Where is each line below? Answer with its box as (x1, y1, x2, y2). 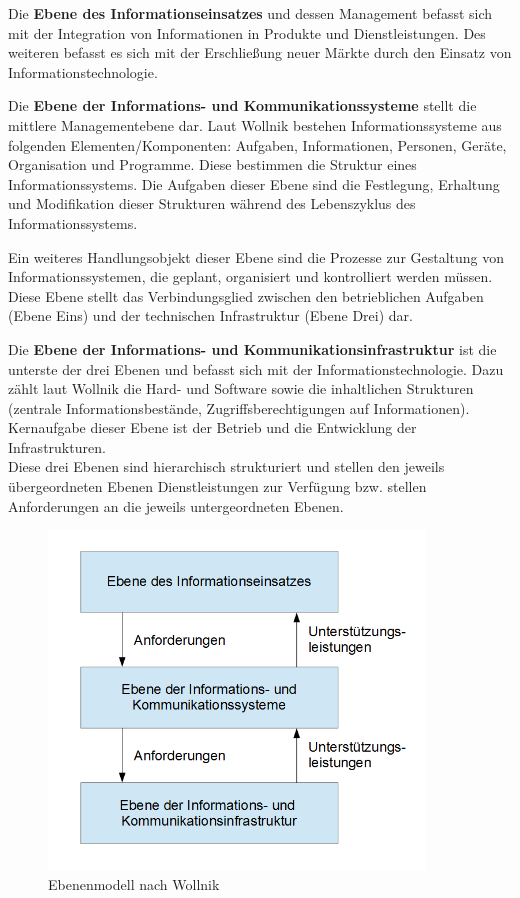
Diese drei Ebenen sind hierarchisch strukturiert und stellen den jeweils (8, 456, 445, 477)
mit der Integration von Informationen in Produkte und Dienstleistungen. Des (8, 22, 486, 43)
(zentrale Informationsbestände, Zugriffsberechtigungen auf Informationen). (8, 397, 470, 418)
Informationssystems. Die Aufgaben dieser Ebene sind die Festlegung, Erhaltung (8, 173, 500, 194)
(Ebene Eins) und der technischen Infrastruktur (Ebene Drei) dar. (8, 305, 413, 326)
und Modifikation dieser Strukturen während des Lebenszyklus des (8, 193, 416, 214)
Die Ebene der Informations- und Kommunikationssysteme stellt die (8, 95, 477, 116)
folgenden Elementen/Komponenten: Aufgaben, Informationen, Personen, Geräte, (8, 134, 507, 155)
